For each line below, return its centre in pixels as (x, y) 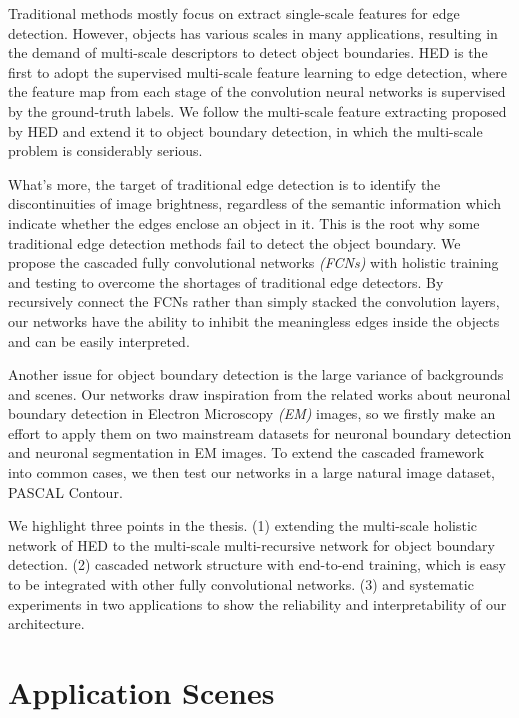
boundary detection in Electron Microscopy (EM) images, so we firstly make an (252, 413)
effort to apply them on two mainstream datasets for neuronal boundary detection (260, 432)
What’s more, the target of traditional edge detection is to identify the (224, 183)
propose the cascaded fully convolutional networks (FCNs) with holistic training (253, 262)
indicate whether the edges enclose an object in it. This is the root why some (244, 222)
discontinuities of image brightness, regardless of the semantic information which (255, 203)
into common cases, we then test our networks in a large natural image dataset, (251, 472)
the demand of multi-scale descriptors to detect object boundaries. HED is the (248, 52)
